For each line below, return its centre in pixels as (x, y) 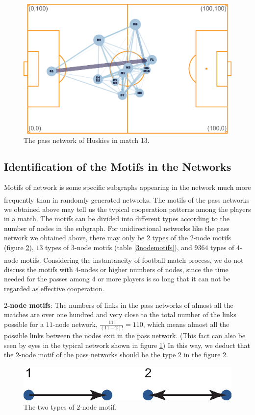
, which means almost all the (186, 324)
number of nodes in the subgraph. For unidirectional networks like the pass (117, 228)
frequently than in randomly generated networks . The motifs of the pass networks (127, 199)
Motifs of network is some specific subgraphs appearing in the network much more (127, 187)
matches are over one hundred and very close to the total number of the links (120, 314)
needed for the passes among (47, 279)
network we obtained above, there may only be (74, 238)
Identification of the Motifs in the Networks (118, 167)
